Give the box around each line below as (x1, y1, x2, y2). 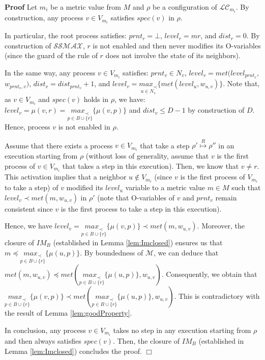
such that (231, 182, 261, 193)
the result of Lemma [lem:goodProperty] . (5, 307, 132, 318)
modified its (66, 182, 103, 193)
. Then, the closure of (112, 335, 180, 346)
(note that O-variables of (97, 192, 174, 202)
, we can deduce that (154, 247, 219, 258)
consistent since (5, 203, 53, 214)
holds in (83, 94, 108, 105)
